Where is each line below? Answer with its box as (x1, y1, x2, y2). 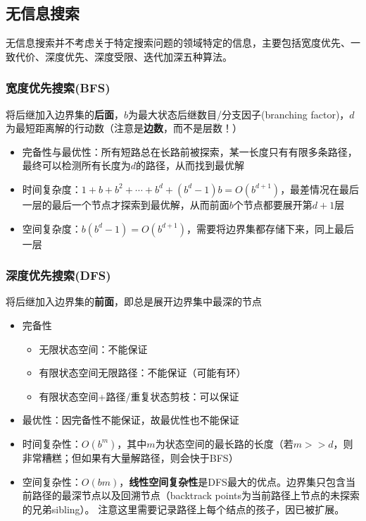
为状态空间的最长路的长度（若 (155, 436, 294, 450)
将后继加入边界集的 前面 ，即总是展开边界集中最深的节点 (6, 294, 262, 309)
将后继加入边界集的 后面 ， (6, 106, 124, 121)
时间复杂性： (22, 436, 82, 450)
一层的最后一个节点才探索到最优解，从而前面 (22, 197, 229, 212)
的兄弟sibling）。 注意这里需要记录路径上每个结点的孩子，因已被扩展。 (22, 501, 345, 516)
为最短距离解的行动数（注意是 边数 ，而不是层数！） (6, 121, 242, 135)
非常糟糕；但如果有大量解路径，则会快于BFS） (22, 450, 239, 465)
